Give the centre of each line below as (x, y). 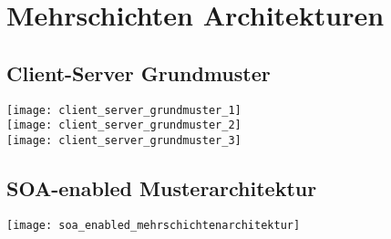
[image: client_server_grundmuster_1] (124, 110)
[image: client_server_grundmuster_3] (124, 140)
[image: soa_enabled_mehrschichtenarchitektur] (154, 225)
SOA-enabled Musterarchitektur (162, 187)
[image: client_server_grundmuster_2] (124, 125)
